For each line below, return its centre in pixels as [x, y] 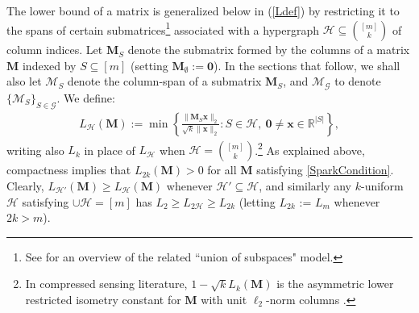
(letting [257, 201]
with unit [224, 299]
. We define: [86, 97]
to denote [358, 81]
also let [24, 81]
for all [222, 170]
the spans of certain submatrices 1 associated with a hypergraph [163, 28]
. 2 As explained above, [310, 148]
